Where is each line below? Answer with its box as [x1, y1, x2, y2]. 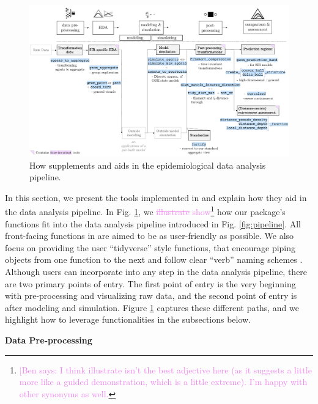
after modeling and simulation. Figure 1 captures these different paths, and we [5, 301, 299, 314]
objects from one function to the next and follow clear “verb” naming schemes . [5, 253, 303, 266]
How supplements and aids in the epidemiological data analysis [29, 158, 266, 171]
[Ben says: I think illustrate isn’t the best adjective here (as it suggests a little [19, 363, 312, 376]
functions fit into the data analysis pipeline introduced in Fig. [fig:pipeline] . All [5, 217, 301, 230]
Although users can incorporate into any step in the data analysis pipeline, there [5, 265, 308, 278]
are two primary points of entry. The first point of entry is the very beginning [5, 277, 296, 290]
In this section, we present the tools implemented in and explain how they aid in [5, 191, 307, 204]
